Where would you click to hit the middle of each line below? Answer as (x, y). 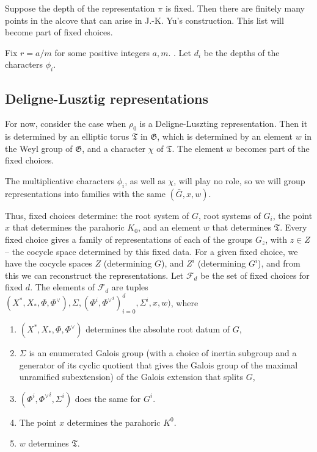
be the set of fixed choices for (255, 275)
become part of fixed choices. (59, 32)
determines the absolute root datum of (158, 329)
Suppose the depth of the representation (80, 8)
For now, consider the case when (66, 124)
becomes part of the (272, 148)
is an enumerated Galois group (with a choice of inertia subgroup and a (163, 353)
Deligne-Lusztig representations (107, 98)
